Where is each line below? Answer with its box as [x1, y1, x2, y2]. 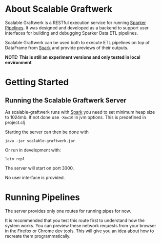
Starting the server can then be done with [5, 129, 89, 135]
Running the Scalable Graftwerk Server [5, 96, 127, 104]
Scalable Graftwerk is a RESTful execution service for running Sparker [5, 20, 146, 25]
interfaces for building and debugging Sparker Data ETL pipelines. [5, 30, 138, 36]
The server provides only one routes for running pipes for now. [5, 208, 131, 214]
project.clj [5, 119, 25, 125]
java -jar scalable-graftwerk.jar [5, 138, 76, 143]
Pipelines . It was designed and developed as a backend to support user [5, 24, 149, 30]
